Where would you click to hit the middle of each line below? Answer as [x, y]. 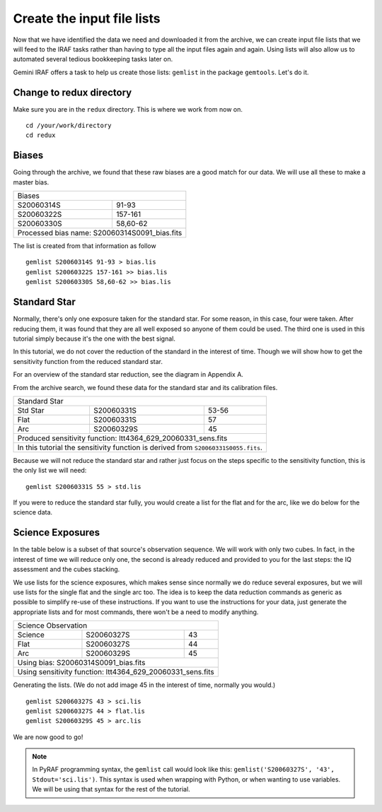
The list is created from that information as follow [85, 246]
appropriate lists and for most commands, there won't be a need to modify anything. [136, 612]
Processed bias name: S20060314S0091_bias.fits [100, 233]
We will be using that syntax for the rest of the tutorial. [111, 789]
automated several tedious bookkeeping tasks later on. [93, 59]
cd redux [41, 135]
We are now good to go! [48, 737]
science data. [33, 512]
